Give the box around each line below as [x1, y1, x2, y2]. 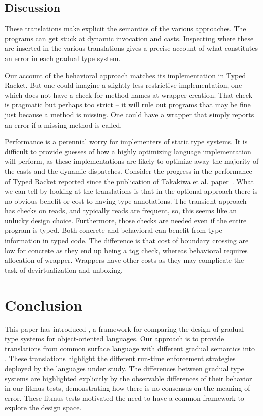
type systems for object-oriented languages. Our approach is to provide [5, 333, 224, 344]
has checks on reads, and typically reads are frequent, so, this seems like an [5, 205, 237, 216]
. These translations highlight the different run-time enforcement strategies [5, 353, 236, 364]
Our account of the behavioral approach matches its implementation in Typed [5, 70, 246, 80]
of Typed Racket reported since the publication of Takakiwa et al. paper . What [5, 175, 254, 186]
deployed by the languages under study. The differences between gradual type [5, 363, 244, 373]
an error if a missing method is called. [5, 119, 122, 130]
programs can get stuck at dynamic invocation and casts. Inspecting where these [5, 33, 254, 43]
